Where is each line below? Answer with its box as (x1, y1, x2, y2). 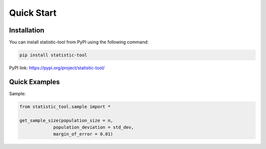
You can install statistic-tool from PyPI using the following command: (9, 39, 149, 45)
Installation (9, 26, 44, 34)
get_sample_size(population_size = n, (19, 118, 113, 123)
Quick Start (9, 7, 57, 18)
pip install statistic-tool (19, 52, 87, 58)
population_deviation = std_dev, (53, 124, 134, 130)
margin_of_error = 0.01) (53, 131, 113, 137)
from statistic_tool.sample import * (19, 104, 111, 109)
